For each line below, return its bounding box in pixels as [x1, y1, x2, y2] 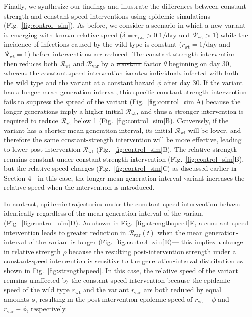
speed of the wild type [4, 284, 70, 295]
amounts [4, 294, 29, 304]
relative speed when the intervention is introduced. [4, 182, 155, 192]
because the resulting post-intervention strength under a [68, 246, 236, 256]
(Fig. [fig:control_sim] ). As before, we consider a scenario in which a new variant [4, 20, 246, 30]
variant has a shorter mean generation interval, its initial [4, 125, 173, 135]
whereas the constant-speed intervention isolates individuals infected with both [4, 68, 239, 78]
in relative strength [4, 246, 61, 256]
